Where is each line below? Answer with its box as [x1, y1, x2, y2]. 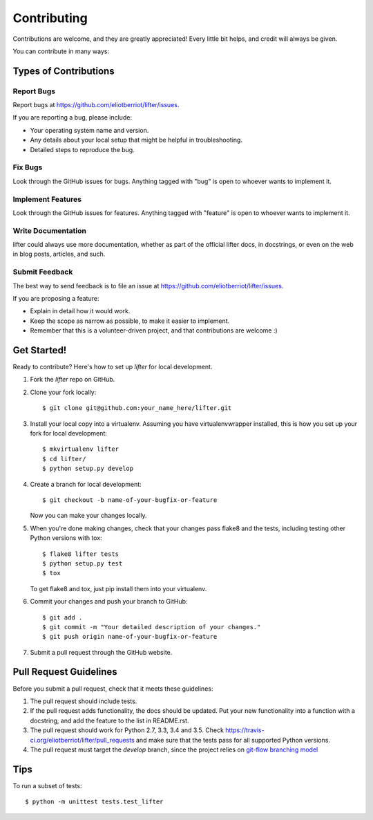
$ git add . [42, 613, 83, 622]
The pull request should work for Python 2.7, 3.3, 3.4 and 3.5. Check [30, 726, 224, 734]
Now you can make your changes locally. [30, 512, 147, 520]
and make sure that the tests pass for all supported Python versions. [135, 736, 331, 744]
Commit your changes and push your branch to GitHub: [30, 597, 188, 606]
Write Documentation [12, 225, 86, 235]
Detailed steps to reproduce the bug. [30, 145, 135, 153]
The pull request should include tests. [30, 697, 137, 705]
